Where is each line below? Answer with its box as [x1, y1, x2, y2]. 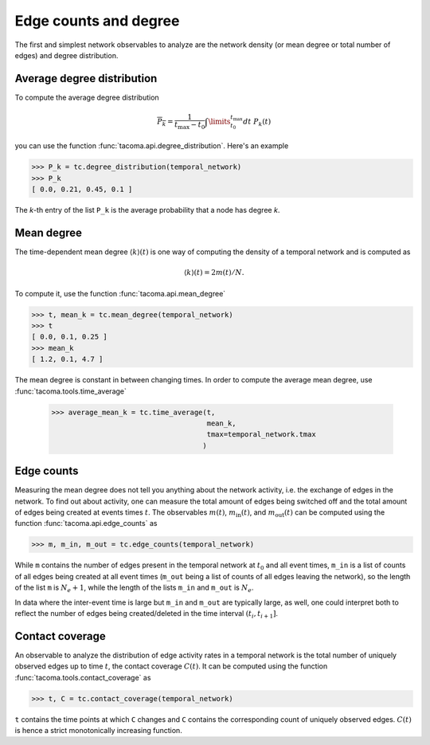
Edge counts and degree [14, 12, 180, 29]
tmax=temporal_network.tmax [206, 430, 316, 439]
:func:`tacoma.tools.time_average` [14, 386, 127, 396]
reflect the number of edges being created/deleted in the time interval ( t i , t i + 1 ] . [14, 608, 279, 620]
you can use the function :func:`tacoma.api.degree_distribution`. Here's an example [14, 141, 289, 151]
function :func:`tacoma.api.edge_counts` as [14, 519, 158, 528]
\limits [208, 116, 231, 126]
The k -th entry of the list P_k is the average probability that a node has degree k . [14, 206, 280, 215]
